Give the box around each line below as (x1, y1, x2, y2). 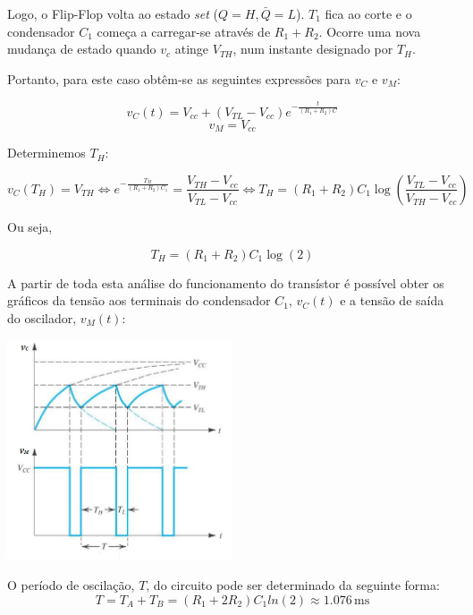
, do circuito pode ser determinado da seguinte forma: (146, 575, 440, 594)
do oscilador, (7, 308, 77, 327)
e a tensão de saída (340, 291, 444, 310)
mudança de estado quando (7, 39, 156, 58)
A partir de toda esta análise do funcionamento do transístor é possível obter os (7, 273, 444, 292)
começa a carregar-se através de (97, 21, 271, 40)
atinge (174, 39, 209, 58)
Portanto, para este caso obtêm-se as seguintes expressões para (7, 69, 351, 88)
